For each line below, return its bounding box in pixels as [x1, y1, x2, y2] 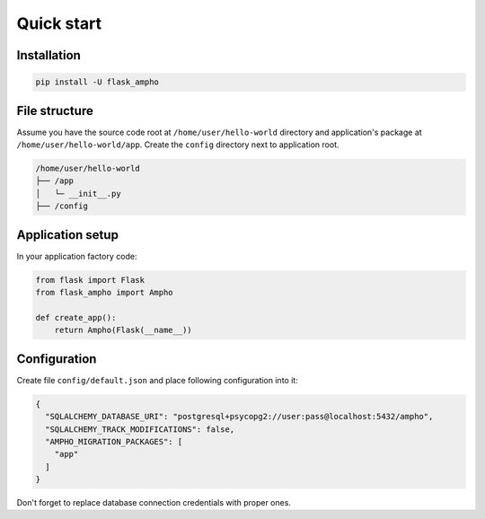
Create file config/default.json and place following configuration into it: [16, 374, 298, 385]
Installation [16, 48, 81, 63]
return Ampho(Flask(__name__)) [54, 325, 192, 336]
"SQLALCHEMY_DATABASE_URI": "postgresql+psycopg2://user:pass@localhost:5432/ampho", [45, 411, 434, 422]
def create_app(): [35, 312, 117, 322]
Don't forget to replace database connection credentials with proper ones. [16, 497, 292, 508]
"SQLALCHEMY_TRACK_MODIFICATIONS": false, [45, 424, 235, 435]
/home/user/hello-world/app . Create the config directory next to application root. [16, 139, 339, 150]
